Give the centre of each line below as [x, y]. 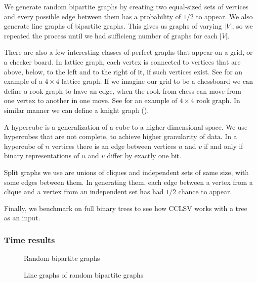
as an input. [22, 218]
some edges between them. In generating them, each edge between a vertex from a [128, 182]
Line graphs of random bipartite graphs [84, 274]
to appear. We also [224, 16]
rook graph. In [218, 100]
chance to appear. [205, 192]
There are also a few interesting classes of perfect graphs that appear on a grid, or [128, 52]
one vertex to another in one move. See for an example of [91, 100]
